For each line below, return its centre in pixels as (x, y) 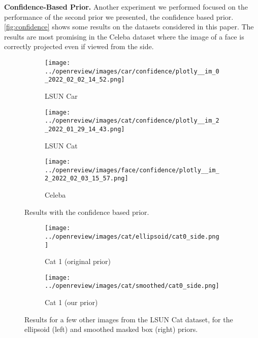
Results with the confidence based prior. (87, 212)
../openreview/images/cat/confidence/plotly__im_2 (132, 121)
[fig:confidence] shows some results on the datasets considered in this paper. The (129, 27)
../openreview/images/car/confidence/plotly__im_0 (132, 71)
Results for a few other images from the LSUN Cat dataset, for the (129, 319)
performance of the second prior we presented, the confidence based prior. (119, 16)
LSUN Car (61, 96)
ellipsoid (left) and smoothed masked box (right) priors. (111, 329)
